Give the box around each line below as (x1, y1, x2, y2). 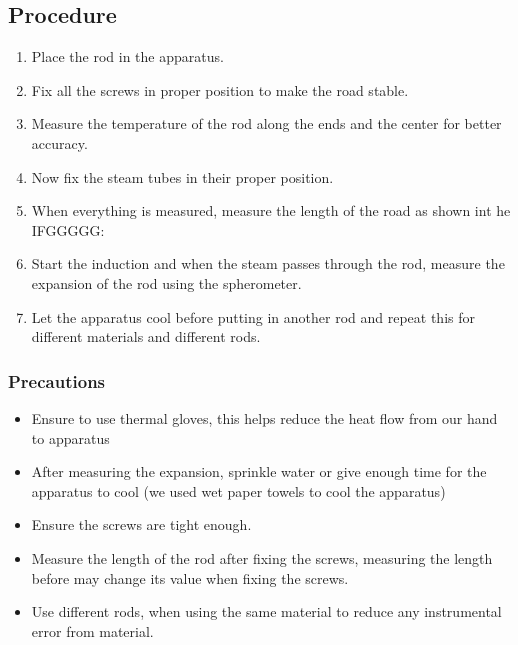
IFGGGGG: (31, 219, 105, 240)
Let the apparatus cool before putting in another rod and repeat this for (31, 306, 475, 327)
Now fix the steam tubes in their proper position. (31, 166, 334, 187)
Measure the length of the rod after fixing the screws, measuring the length (31, 547, 493, 568)
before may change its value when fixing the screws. (31, 567, 349, 588)
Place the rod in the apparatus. (31, 46, 224, 67)
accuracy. (31, 132, 88, 153)
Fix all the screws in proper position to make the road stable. (31, 79, 409, 100)
